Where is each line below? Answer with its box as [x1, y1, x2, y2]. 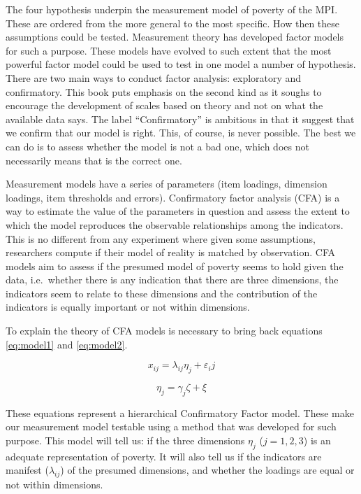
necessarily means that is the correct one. [6, 153, 182, 167]
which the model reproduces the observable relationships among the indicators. [6, 217, 344, 232]
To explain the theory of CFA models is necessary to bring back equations [6, 323, 323, 338]
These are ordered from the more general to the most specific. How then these [6, 15, 340, 30]
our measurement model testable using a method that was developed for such [6, 419, 337, 434]
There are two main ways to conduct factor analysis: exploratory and [6, 70, 302, 85]
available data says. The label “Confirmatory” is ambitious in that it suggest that [6, 111, 355, 126]
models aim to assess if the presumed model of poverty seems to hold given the [6, 258, 344, 273]
